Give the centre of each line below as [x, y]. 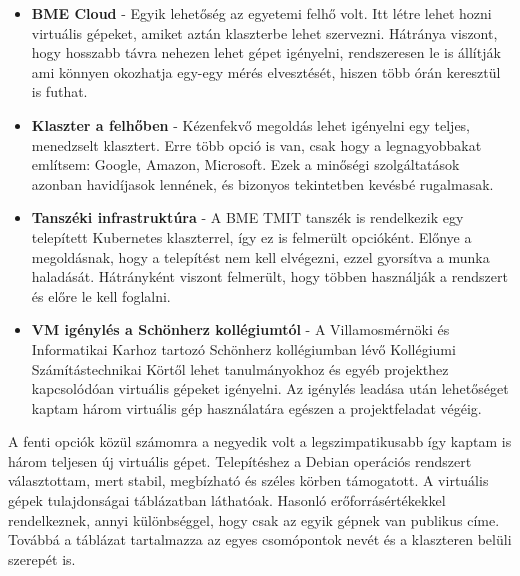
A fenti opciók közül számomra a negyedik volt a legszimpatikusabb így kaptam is [260, 441]
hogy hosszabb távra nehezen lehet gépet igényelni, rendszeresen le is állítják [266, 52]
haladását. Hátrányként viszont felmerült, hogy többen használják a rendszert [269, 276]
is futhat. [59, 91]
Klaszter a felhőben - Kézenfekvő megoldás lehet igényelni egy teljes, [251, 124]
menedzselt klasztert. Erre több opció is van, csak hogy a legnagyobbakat [256, 144]
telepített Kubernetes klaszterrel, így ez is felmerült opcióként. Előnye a [251, 236]
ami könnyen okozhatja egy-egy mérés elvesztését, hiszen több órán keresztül [266, 71]
